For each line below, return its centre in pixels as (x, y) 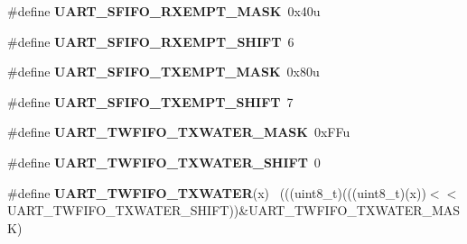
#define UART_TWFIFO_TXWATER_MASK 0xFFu (179, 132)
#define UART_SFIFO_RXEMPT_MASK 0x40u (164, 11)
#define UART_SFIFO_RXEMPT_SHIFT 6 (151, 41)
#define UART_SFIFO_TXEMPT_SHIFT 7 (150, 101)
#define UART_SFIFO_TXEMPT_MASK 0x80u (163, 72)
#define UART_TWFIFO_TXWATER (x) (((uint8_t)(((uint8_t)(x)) (217, 192)
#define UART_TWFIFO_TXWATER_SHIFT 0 (164, 162)
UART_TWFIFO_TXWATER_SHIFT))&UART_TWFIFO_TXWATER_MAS (234, 210)
